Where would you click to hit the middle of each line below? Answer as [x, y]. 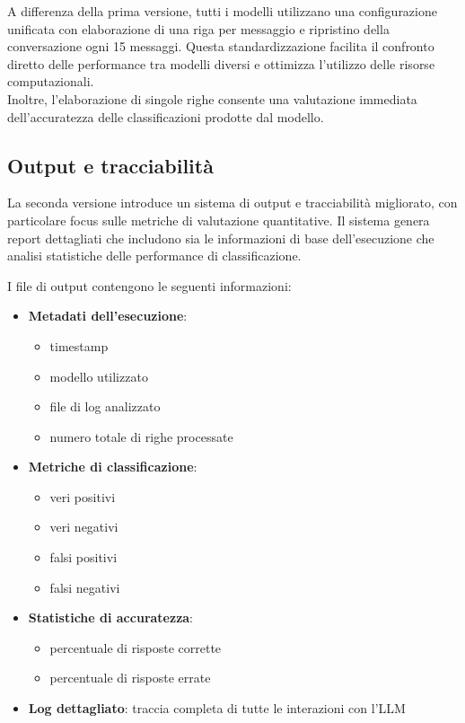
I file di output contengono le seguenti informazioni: [149, 285]
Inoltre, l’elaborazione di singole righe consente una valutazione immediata [212, 98]
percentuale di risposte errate [130, 678]
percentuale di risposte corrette [136, 647]
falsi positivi [83, 557]
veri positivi [83, 496]
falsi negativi [85, 587]
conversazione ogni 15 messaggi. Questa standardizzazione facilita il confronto [221, 46]
